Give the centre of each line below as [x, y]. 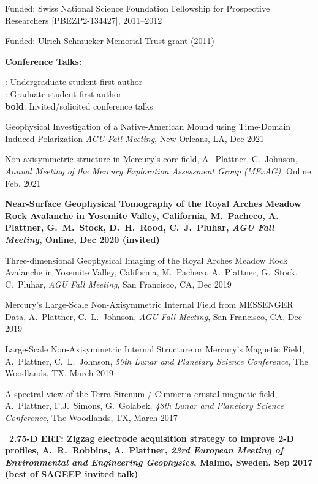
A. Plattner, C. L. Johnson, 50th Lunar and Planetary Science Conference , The [157, 361]
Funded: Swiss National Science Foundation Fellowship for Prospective [138, 8]
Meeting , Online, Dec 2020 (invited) [82, 239]
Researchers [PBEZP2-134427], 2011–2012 [84, 20]
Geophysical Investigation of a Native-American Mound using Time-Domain [148, 126]
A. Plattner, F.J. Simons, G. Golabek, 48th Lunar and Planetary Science [144, 405]
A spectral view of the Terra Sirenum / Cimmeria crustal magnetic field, [141, 393]
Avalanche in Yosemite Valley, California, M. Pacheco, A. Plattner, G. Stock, [151, 272]
